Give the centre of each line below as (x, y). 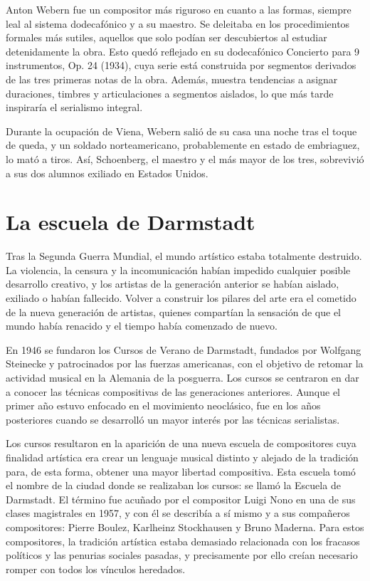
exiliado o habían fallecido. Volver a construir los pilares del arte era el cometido (181, 298)
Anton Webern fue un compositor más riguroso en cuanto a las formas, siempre (179, 9)
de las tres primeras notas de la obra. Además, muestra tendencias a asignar (172, 79)
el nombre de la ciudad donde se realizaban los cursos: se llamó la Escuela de (173, 485)
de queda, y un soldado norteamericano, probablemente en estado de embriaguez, (183, 145)
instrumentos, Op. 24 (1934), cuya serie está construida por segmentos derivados (181, 65)
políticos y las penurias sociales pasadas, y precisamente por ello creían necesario (182, 555)
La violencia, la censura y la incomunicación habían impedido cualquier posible (178, 269)
